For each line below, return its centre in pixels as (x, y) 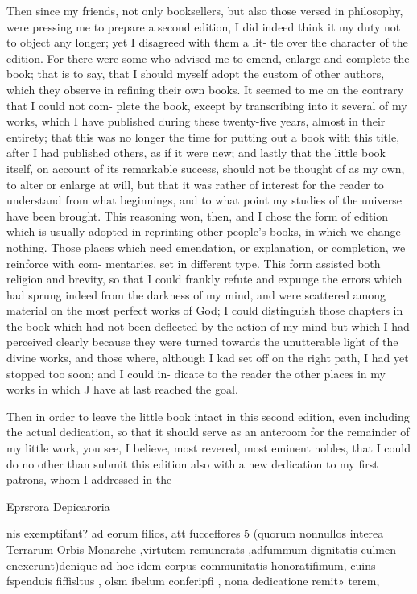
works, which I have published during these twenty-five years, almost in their (196, 121)
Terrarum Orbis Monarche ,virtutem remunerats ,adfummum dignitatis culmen (201, 549)
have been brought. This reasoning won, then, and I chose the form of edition (198, 215)
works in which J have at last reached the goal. (122, 389)
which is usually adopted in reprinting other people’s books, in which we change (204, 231)
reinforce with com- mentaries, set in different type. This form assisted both (194, 263)
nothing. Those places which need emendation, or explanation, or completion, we (206, 247)
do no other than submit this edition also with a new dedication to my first (192, 463)
